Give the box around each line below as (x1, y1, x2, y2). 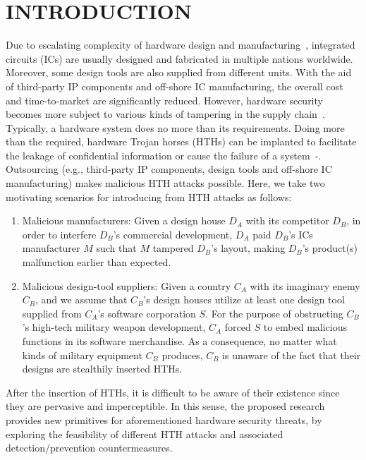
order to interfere (22, 226, 97, 241)
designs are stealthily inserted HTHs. (22, 361, 183, 376)
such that (96, 241, 137, 255)
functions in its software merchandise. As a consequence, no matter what (22, 334, 337, 348)
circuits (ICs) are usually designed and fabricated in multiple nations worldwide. (6, 51, 353, 66)
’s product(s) (302, 241, 358, 255)
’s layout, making (211, 241, 286, 255)
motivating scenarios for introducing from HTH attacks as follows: (6, 189, 292, 204)
